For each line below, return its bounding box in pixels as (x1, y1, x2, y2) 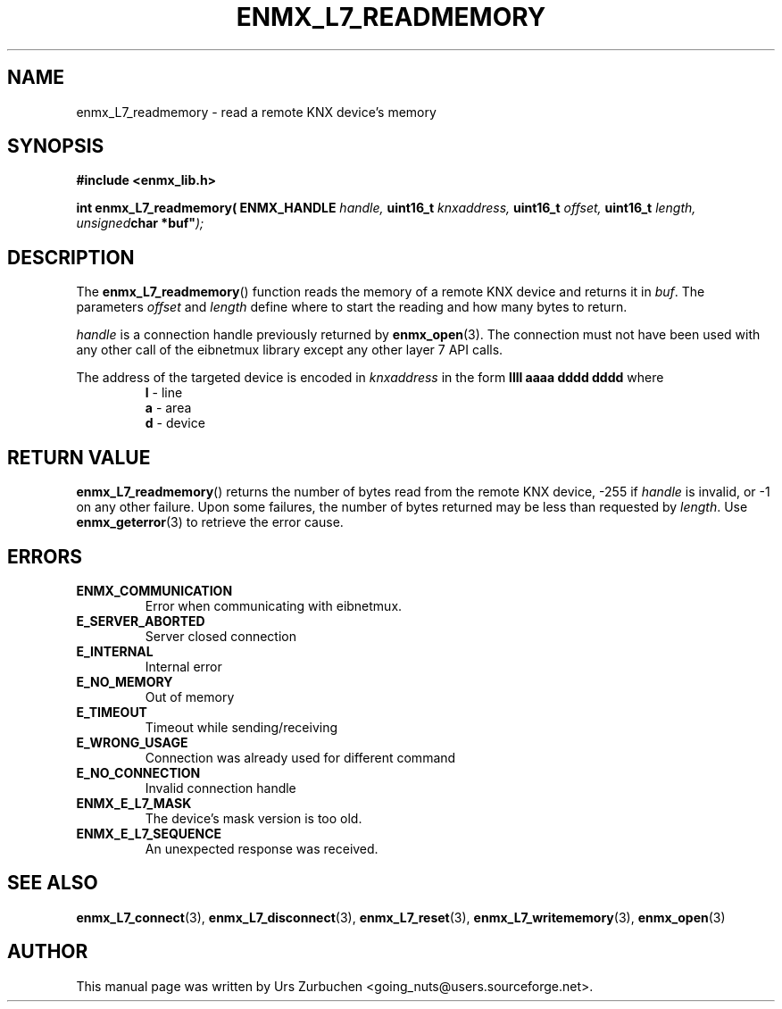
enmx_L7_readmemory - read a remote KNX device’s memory (76, 104, 437, 120)
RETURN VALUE (7, 446, 151, 469)
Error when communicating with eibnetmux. (145, 597, 403, 613)
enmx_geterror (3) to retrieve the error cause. (76, 514, 344, 530)
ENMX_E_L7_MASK (76, 795, 192, 811)
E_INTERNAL (76, 643, 154, 659)
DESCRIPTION (7, 246, 135, 269)
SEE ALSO (7, 871, 98, 895)
